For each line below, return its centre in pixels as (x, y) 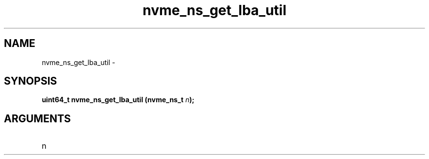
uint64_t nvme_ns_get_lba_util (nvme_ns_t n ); (118, 100)
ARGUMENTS (37, 118)
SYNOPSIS (31, 81)
